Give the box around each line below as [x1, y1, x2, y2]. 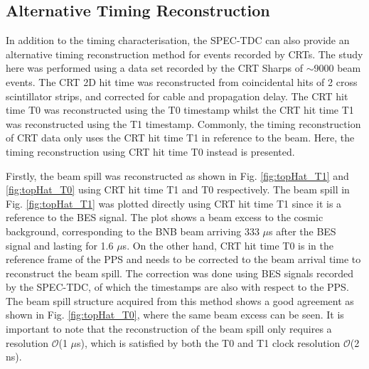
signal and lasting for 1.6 [6, 237, 114, 252]
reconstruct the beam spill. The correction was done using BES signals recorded [6, 265, 354, 280]
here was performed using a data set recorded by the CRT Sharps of [6, 60, 303, 75]
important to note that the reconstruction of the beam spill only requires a [6, 321, 332, 336]
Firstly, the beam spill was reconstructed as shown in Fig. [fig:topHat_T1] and [6, 168, 349, 183]
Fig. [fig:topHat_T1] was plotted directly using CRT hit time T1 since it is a [6, 196, 342, 210]
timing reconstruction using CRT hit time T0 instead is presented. [6, 144, 295, 159]
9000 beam [314, 60, 361, 75]
